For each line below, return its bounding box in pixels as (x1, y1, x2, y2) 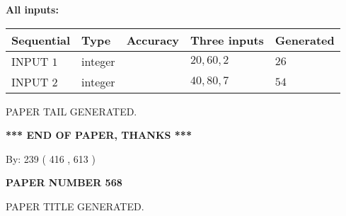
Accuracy (126, 31, 180, 48)
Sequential (11, 31, 71, 48)
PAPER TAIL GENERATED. (6, 103, 137, 118)
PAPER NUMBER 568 (6, 175, 122, 190)
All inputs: (6, 2, 59, 16)
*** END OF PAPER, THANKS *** (6, 127, 192, 142)
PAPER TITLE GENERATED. (6, 198, 144, 213)
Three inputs (190, 31, 264, 48)
